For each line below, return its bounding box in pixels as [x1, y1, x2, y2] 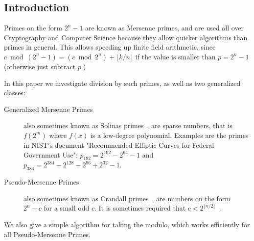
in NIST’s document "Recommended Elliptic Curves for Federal [23, 139, 214, 150]
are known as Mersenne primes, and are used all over [85, 23, 244, 33]
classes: [4, 87, 25, 98]
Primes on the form [4, 23, 62, 33]
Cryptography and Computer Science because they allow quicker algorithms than [4, 32, 248, 42]
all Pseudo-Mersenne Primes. [4, 229, 91, 239]
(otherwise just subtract [4, 61, 76, 71]
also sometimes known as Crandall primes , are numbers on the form [23, 193, 231, 203]
